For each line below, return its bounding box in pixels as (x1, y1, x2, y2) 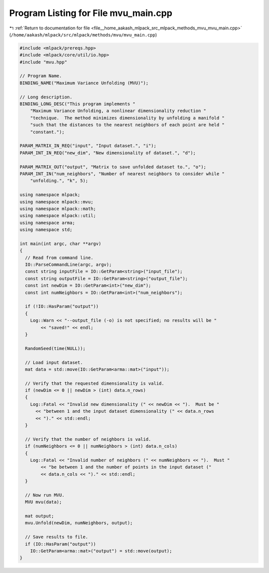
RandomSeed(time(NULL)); (25, 345, 86, 351)
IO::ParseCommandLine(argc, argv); (25, 262, 112, 268)
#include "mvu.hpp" (19, 59, 67, 65)
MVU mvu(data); (25, 499, 62, 505)
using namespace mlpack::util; (19, 213, 97, 219)
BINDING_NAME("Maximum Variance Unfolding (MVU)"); (19, 80, 149, 86)
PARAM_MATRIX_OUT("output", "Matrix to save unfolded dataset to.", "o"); (19, 164, 207, 170)
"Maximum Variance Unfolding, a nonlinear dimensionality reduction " (30, 108, 207, 114)
